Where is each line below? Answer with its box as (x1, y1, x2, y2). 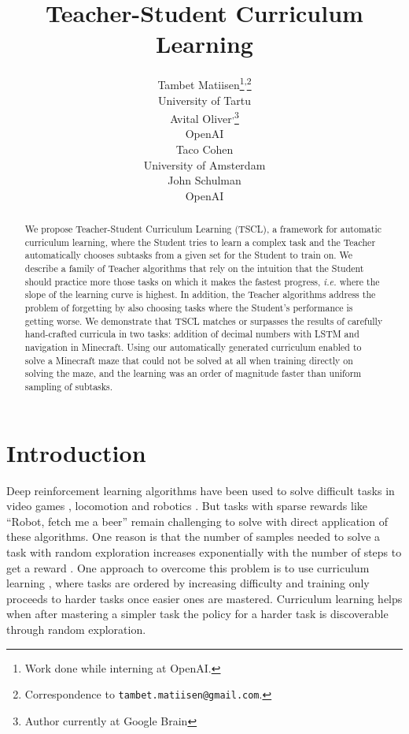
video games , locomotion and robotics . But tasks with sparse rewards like (6, 497, 367, 514)
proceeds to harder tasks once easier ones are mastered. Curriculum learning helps (6, 590, 403, 606)
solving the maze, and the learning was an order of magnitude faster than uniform (24, 367, 362, 380)
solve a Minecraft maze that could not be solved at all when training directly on (24, 353, 353, 367)
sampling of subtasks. (24, 380, 113, 393)
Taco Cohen (175, 141, 234, 157)
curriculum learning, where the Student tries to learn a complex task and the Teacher (24, 235, 376, 248)
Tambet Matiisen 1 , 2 (157, 74, 252, 92)
